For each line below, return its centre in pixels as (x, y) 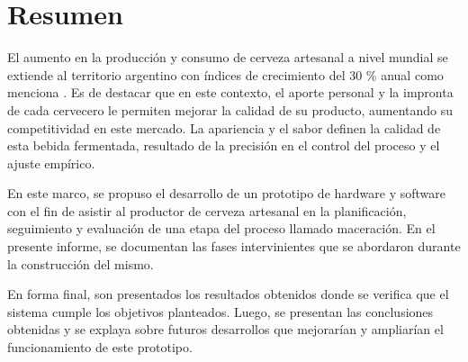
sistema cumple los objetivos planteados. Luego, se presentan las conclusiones (220, 311)
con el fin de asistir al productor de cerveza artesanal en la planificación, (207, 210)
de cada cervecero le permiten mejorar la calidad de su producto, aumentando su (230, 109)
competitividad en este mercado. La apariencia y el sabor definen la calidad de (224, 127)
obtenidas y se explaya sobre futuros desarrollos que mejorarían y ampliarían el (225, 329)
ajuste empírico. (51, 163)
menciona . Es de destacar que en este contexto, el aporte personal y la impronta (230, 92)
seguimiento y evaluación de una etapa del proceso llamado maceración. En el (221, 228)
